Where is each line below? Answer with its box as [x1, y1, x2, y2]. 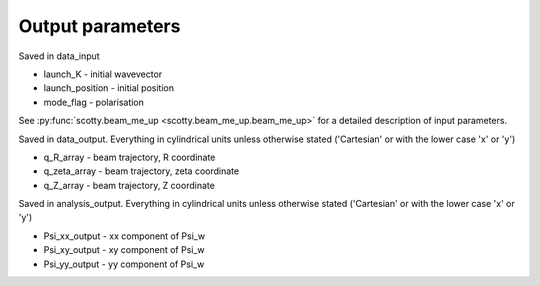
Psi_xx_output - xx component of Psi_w [43, 230, 205, 242]
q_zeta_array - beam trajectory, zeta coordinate [43, 165, 240, 177]
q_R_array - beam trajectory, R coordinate [43, 151, 216, 163]
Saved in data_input [18, 50, 100, 62]
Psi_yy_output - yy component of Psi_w [43, 258, 205, 270]
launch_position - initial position [43, 82, 175, 94]
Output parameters [18, 15, 181, 37]
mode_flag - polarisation [43, 96, 145, 108]
